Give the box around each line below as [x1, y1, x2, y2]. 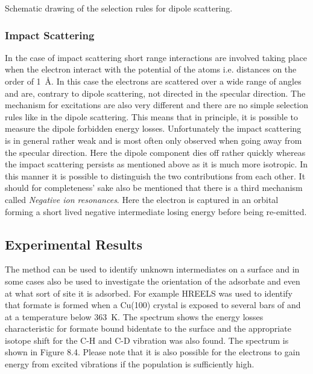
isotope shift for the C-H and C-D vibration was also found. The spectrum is [5, 334, 289, 346]
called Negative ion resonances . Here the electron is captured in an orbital [5, 193, 279, 205]
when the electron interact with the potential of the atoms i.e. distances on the [5, 63, 297, 76]
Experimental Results [5, 234, 142, 253]
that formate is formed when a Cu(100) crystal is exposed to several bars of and [5, 298, 301, 311]
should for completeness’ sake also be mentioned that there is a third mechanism [5, 181, 303, 194]
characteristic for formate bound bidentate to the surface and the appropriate [5, 322, 291, 335]
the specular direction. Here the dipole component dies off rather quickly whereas [5, 146, 306, 158]
